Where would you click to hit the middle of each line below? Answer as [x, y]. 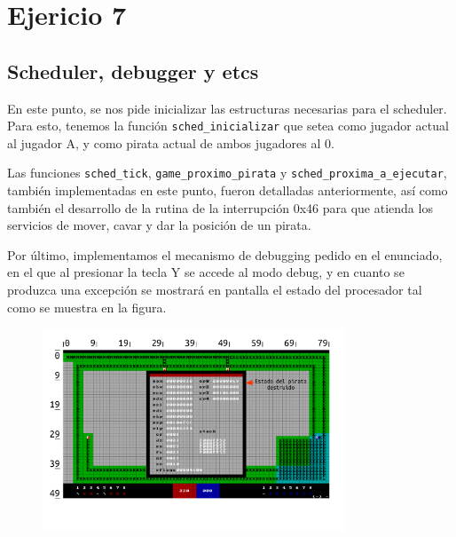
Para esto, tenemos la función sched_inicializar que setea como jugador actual [228, 126]
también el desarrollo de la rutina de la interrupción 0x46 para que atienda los [220, 207]
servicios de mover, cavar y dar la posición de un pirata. [159, 225]
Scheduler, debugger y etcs [133, 71]
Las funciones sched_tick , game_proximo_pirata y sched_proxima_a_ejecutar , [227, 173]
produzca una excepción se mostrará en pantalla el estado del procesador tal [215, 290]
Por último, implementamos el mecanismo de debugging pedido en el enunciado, [225, 254]
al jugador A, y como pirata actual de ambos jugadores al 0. [171, 142]
